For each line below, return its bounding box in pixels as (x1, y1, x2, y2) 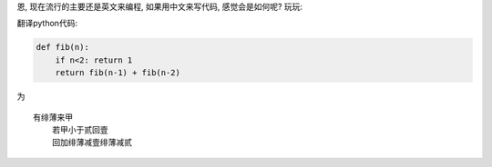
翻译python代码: (16, 18, 77, 29)
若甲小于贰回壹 (51, 124, 108, 135)
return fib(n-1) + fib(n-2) (55, 68, 181, 78)
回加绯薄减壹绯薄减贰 (51, 137, 132, 148)
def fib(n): (36, 42, 90, 53)
